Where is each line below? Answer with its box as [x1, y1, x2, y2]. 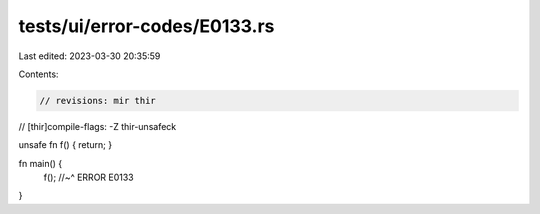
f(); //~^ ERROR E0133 [43, 171, 134, 184]
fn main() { [18, 157, 63, 169]
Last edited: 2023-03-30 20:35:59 [18, 50, 161, 62]
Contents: [18, 68, 59, 80]
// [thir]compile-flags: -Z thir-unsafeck [18, 120, 177, 132]
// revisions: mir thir [39, 95, 157, 106]
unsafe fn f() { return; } [18, 139, 113, 151]
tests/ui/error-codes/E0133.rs [18, 15, 275, 37]
